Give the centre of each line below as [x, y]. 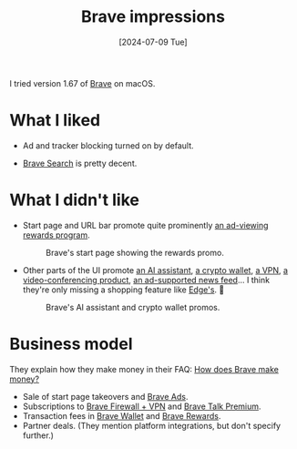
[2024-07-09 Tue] [153, 42]
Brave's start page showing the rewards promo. [135, 252]
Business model [71, 344]
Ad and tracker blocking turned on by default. [108, 145]
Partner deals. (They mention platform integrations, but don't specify [151, 425]
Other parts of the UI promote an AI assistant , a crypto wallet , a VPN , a [155, 270]
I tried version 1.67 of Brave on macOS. [82, 83]
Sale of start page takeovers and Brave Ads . [105, 396]
